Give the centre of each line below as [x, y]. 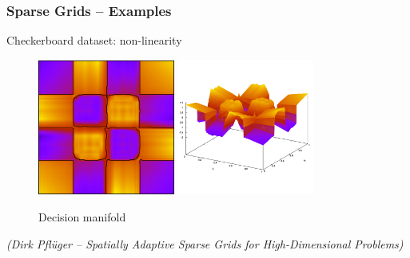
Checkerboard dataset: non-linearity [94, 40]
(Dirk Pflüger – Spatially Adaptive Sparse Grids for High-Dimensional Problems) [205, 243]
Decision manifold [82, 217]
